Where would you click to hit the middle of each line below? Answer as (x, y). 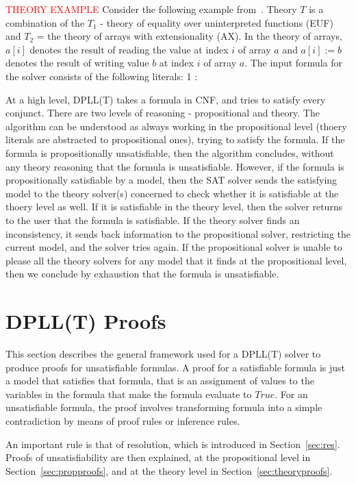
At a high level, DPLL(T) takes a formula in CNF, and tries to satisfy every (166, 99)
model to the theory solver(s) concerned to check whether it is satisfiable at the (172, 193)
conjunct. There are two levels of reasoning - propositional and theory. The (163, 113)
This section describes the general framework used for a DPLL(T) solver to (163, 354)
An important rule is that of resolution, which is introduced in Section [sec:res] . (173, 444)
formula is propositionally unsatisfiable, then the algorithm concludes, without (170, 152)
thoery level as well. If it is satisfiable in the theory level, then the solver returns (174, 207)
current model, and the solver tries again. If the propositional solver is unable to (174, 247)
